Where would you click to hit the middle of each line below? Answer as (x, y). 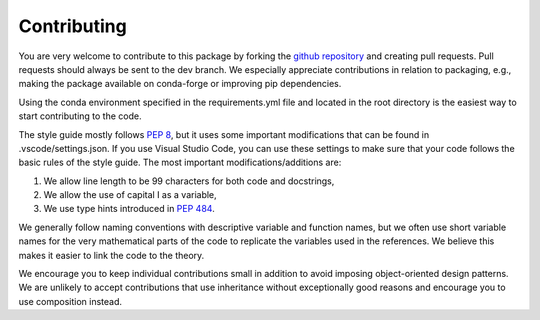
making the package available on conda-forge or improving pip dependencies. (180, 84)
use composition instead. (70, 301)
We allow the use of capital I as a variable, (130, 195)
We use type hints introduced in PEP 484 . (129, 209)
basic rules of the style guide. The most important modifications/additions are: (180, 162)
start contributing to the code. (80, 116)
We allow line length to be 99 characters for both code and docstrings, (189, 181)
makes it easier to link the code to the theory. (111, 255)
